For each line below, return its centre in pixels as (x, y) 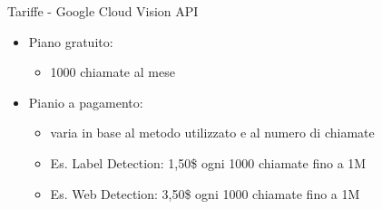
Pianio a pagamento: (86, 102)
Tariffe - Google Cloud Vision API (103, 11)
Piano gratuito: (71, 41)
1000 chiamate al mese (113, 72)
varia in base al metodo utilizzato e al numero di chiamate (212, 133)
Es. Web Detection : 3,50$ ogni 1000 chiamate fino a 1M (205, 193)
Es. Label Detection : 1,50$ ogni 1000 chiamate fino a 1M (208, 162)
